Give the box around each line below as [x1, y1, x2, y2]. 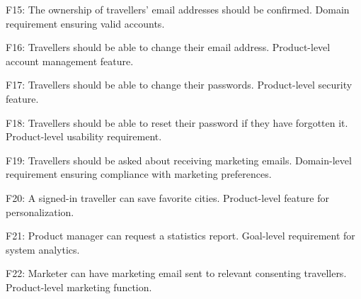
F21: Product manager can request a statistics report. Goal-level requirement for [6, 228, 355, 243]
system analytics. [6, 242, 80, 256]
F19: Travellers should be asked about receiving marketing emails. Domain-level [6, 152, 352, 167]
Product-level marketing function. [6, 279, 152, 294]
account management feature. [6, 53, 134, 68]
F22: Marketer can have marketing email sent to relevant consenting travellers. [6, 266, 347, 281]
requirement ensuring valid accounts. [6, 16, 165, 30]
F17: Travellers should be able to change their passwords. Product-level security [6, 77, 353, 92]
